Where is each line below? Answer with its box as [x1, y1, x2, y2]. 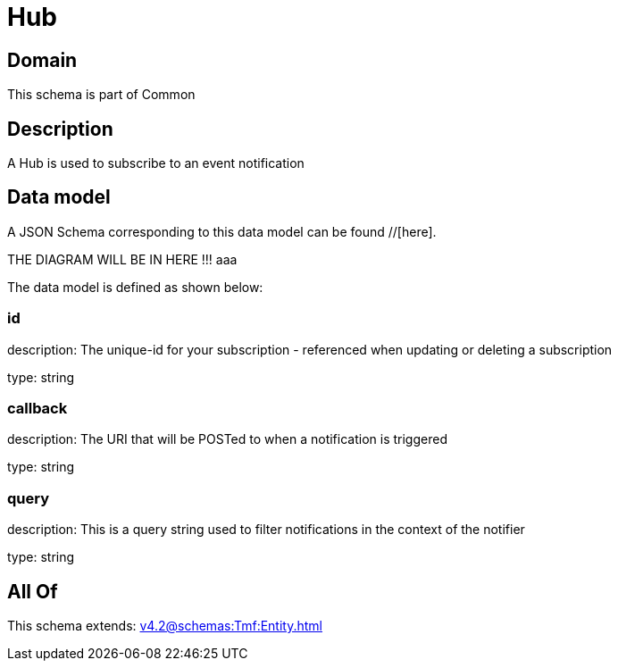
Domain [7, 48, 78, 71]
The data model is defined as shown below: [7, 279, 263, 295]
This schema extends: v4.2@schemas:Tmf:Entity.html [7, 617, 322, 633]
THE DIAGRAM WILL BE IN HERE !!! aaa [7, 251, 238, 267]
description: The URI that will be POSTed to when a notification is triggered [7, 431, 447, 447]
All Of [7, 580, 58, 603]
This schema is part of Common [7, 87, 196, 103]
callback [7, 398, 68, 417]
